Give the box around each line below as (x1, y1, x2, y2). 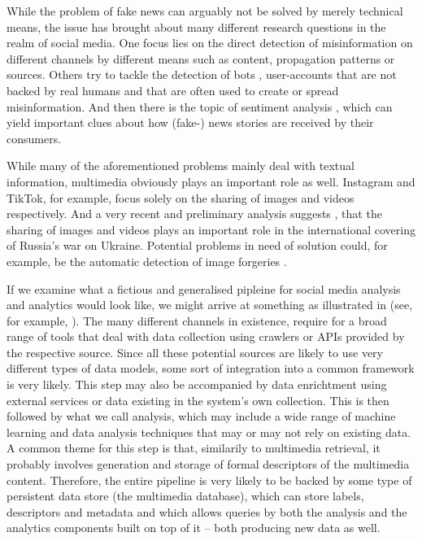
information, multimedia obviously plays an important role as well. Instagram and (7, 172, 415, 190)
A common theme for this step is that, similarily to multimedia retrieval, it (7, 439, 381, 456)
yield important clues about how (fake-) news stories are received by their (7, 114, 374, 131)
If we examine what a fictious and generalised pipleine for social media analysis (7, 280, 401, 297)
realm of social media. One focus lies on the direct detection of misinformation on (7, 34, 413, 51)
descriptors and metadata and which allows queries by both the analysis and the (7, 503, 407, 520)
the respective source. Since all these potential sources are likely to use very (7, 343, 383, 360)
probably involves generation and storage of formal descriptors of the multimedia (7, 456, 410, 473)
